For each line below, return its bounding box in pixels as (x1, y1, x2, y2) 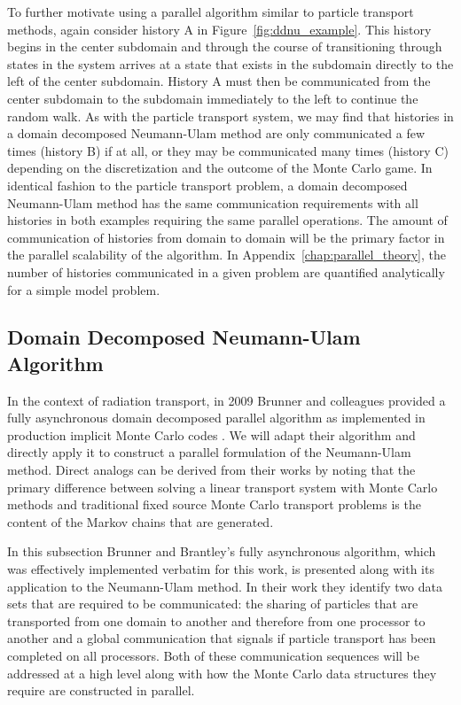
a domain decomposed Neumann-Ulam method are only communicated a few (7, 124, 426, 143)
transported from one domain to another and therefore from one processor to (7, 611, 426, 630)
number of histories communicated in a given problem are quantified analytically (7, 262, 445, 281)
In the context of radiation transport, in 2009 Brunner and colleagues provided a (7, 391, 446, 409)
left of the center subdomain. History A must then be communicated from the (7, 72, 431, 90)
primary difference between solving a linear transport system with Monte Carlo (7, 477, 438, 496)
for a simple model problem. (7, 280, 160, 298)
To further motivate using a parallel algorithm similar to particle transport (7, 3, 414, 20)
